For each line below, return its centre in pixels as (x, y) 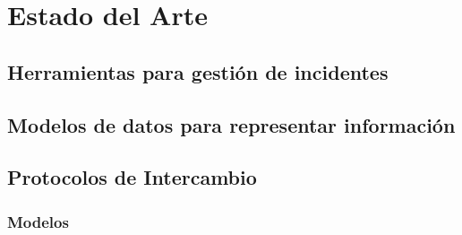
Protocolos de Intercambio (132, 177)
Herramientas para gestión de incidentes (198, 71)
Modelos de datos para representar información (231, 124)
